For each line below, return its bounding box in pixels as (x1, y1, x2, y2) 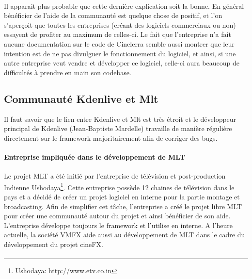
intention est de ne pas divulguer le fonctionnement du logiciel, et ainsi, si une (4, 48, 236, 58)
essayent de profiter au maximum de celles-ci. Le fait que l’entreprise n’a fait (4, 29, 231, 39)
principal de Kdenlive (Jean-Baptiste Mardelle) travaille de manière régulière (4, 123, 232, 133)
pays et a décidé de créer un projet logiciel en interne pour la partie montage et (4, 191, 240, 201)
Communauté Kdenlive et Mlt (4, 91, 158, 106)
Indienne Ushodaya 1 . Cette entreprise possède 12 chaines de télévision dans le (4, 181, 235, 192)
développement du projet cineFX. (4, 239, 103, 249)
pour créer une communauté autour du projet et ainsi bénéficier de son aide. (4, 211, 231, 221)
